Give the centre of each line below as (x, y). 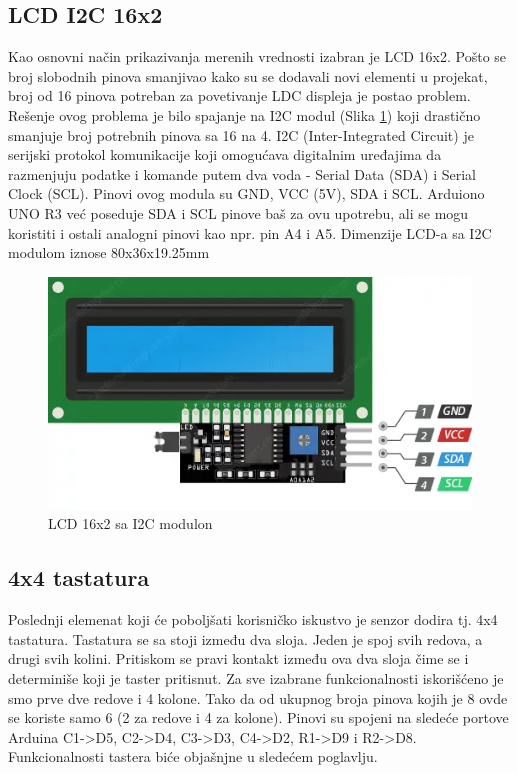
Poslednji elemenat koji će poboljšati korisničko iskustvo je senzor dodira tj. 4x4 (253, 619)
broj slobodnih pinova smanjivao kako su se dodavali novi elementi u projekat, (248, 75)
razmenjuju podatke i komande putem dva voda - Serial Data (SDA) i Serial (242, 173)
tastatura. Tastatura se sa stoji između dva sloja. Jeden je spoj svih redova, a (245, 638)
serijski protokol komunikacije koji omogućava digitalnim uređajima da (225, 154)
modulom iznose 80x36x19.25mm (109, 252)
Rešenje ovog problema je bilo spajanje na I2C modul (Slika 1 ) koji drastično (244, 114)
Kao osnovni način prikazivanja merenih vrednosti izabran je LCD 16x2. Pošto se (257, 56)
